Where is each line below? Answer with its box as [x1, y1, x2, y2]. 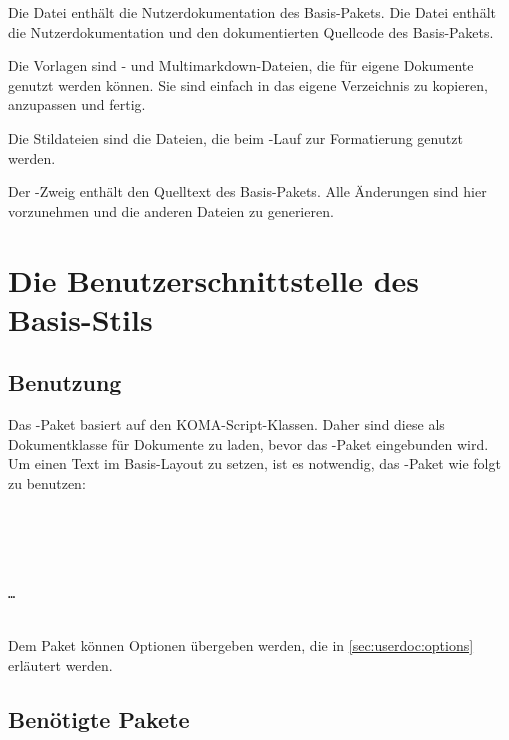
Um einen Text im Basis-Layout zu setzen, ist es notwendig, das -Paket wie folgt [8, 453, 501, 474]
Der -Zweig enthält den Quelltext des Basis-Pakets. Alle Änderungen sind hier [8, 181, 487, 202]
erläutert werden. [8, 654, 113, 675]
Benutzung [8, 367, 122, 398]
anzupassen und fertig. [8, 94, 146, 115]
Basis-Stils [8, 298, 153, 339]
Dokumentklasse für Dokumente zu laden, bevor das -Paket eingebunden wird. [8, 433, 489, 454]
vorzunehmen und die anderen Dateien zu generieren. [8, 200, 334, 221]
